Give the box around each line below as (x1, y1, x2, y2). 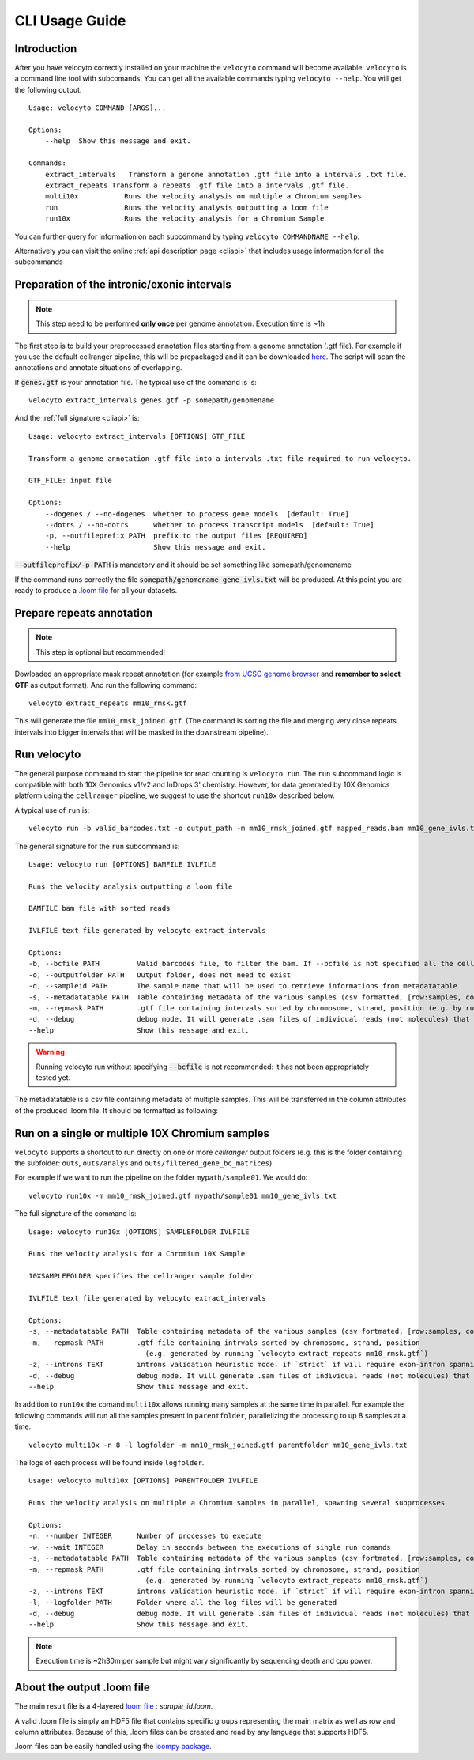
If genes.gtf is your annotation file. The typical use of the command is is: (14, 377, 257, 387)
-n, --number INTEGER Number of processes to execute (28, 1532, 262, 1541)
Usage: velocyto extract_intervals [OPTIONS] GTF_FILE (28, 432, 246, 440)
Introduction (14, 42, 77, 55)
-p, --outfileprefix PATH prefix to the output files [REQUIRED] (44, 531, 308, 541)
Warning (36, 1048, 65, 1057)
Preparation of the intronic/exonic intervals (14, 278, 232, 292)
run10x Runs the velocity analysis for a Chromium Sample (44, 214, 325, 223)
